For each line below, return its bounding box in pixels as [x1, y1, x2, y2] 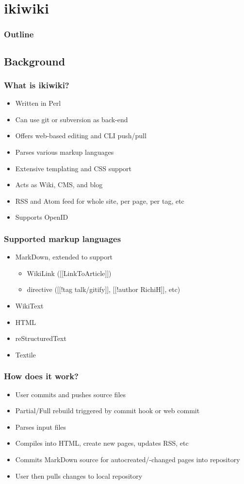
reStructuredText [15, 333, 66, 343]
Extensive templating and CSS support [15, 163, 131, 173]
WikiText [15, 300, 44, 310]
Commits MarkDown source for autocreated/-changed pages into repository [15, 454, 240, 464]
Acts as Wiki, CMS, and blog [15, 179, 103, 190]
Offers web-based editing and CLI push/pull [15, 130, 146, 141]
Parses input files [15, 421, 66, 432]
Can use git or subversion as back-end [15, 114, 128, 124]
